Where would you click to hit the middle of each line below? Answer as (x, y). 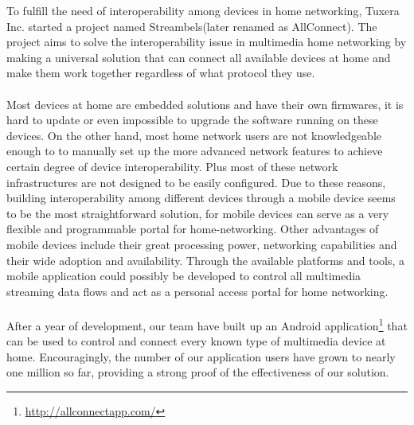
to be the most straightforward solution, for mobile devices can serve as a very (198, 213)
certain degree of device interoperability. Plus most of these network (172, 166)
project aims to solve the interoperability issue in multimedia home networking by (207, 42)
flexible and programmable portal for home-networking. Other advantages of (193, 229)
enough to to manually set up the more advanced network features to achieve (195, 151)
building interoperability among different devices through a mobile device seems (201, 198)
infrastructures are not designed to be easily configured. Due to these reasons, (196, 182)
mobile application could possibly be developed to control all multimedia (184, 276)
